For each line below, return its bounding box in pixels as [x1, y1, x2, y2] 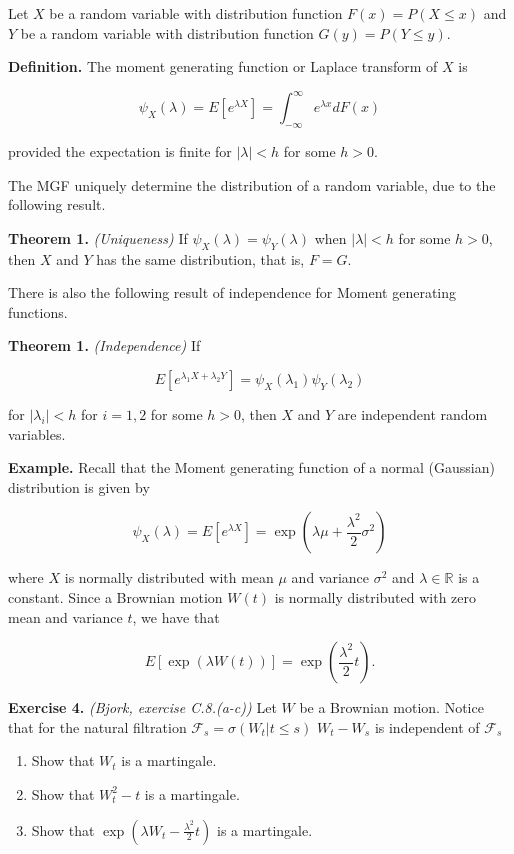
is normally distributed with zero [274, 587, 477, 607]
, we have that [132, 606, 220, 627]
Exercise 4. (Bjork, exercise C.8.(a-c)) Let [8, 697, 277, 718]
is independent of [374, 716, 480, 737]
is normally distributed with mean [64, 567, 274, 588]
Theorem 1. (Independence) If [8, 335, 201, 356]
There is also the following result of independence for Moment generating [8, 282, 456, 303]
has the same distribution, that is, [96, 248, 305, 269]
